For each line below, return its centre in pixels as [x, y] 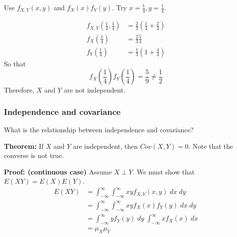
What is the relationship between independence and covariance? [99, 129]
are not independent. [95, 90]
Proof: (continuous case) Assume [58, 171]
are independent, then [105, 146]
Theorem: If [24, 146]
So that [15, 63]
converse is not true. [34, 155]
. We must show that [164, 171]
